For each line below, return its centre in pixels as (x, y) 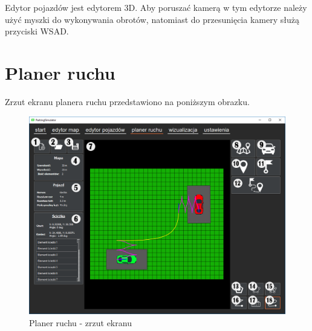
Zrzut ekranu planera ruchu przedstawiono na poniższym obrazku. (127, 101)
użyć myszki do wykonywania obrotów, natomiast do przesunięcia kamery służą (152, 19)
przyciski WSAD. (37, 31)
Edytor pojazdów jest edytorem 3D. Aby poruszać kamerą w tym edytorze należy (156, 7)
